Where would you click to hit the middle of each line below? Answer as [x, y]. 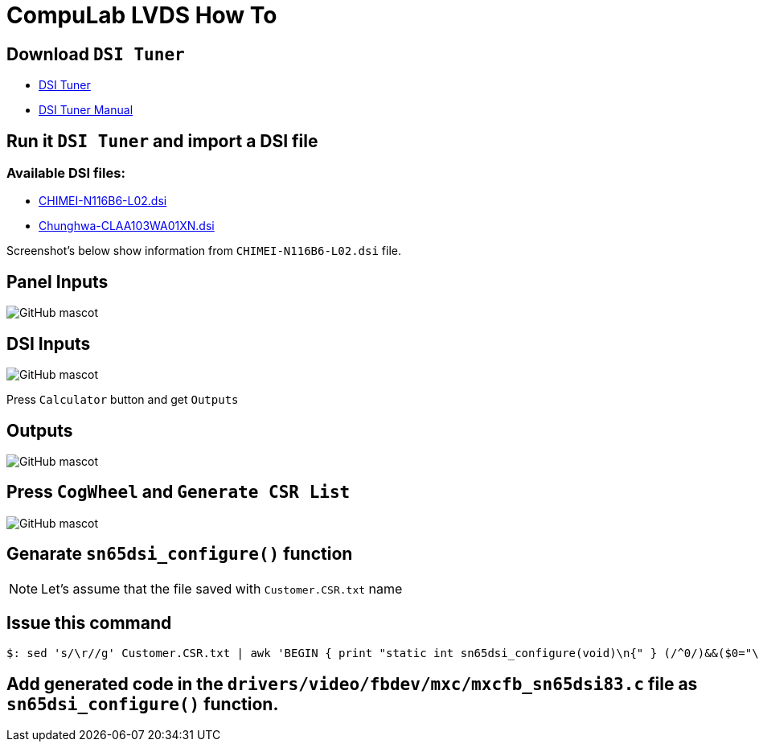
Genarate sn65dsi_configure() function [180, 554]
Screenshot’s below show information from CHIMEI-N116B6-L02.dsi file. [204, 251]
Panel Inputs [57, 282]
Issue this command [89, 623]
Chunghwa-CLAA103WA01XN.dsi [127, 226]
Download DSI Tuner [96, 54]
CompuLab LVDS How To [142, 15]
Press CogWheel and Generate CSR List [178, 492]
